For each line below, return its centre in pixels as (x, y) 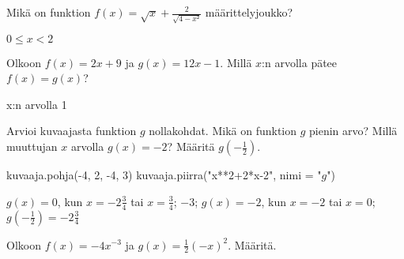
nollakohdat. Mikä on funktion (223, 131)
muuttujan (32, 146)
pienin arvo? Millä (353, 131)
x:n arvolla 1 (37, 104)
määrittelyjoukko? (249, 12)
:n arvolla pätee (300, 62)
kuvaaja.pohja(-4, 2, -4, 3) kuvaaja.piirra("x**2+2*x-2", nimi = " (164, 175)
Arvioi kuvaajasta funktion (72, 131)
